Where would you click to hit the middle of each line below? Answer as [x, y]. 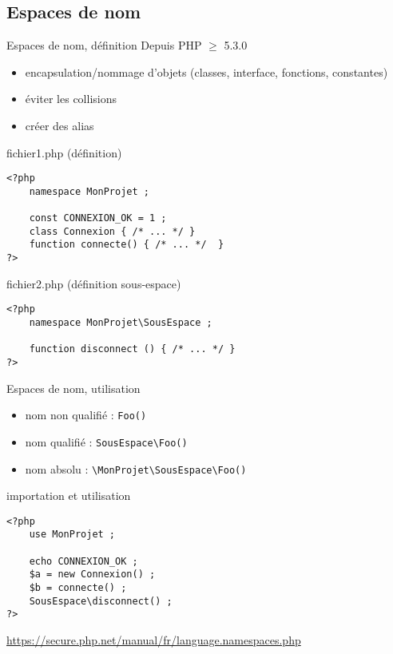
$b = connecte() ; [78, 588]
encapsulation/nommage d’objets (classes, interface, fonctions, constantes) [206, 71]
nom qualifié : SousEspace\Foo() [106, 441]
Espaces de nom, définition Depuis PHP [104, 45]
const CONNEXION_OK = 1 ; [98, 218]
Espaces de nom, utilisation [73, 388]
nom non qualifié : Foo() [86, 415]
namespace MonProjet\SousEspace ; [121, 323]
